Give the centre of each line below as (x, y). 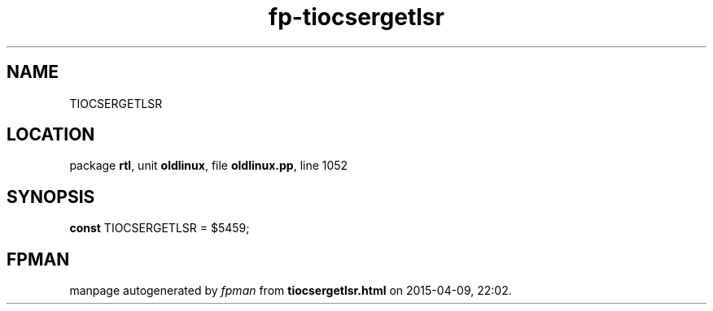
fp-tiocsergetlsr (356, 17)
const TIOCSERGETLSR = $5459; (160, 228)
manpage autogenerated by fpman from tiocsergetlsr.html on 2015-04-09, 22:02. (291, 291)
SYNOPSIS (51, 197)
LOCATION (51, 135)
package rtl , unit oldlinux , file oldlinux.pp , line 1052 (209, 166)
